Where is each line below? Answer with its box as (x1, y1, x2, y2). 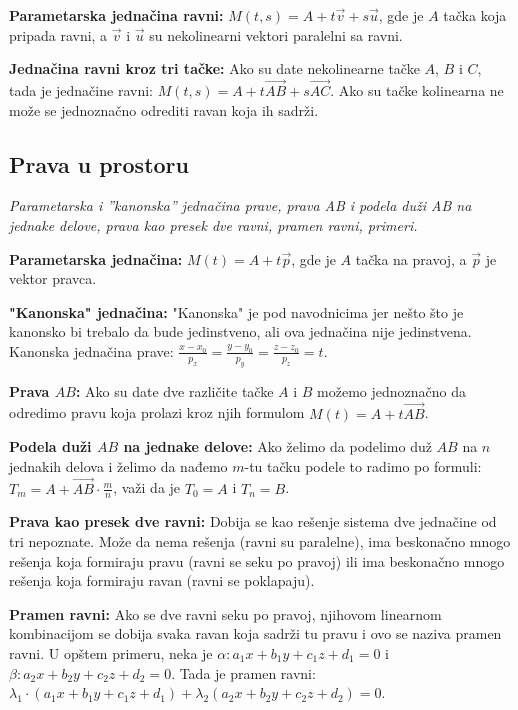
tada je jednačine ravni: (9, 80, 153, 100)
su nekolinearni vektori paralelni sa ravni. (149, 24, 403, 45)
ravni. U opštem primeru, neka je (9, 642, 213, 663)
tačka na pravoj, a (355, 248, 467, 269)
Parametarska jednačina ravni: (9, 5, 224, 25)
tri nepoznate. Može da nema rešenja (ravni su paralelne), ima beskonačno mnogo (9, 530, 511, 551)
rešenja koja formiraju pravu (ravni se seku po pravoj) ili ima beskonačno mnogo (9, 550, 505, 571)
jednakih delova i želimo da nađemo (9, 455, 228, 476)
